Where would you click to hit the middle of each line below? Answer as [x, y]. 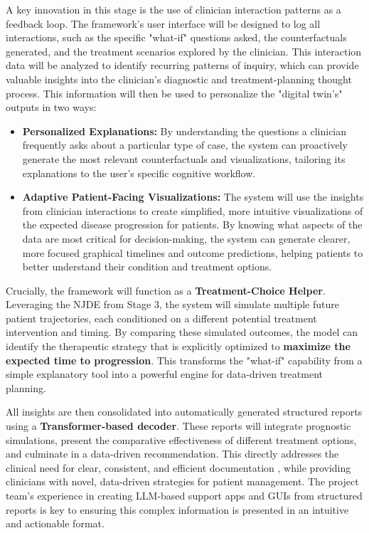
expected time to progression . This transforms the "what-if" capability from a [184, 360]
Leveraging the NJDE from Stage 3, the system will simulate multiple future [172, 304]
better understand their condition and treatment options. [147, 266]
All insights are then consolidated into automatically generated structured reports [184, 412]
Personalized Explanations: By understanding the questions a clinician [184, 131]
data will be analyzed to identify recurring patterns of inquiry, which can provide [182, 65]
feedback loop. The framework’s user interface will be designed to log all [163, 23]
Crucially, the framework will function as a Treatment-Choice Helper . [166, 290]
